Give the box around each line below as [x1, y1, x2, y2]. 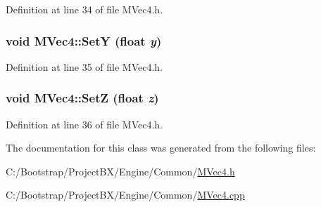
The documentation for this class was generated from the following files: [6, 140, 316, 155]
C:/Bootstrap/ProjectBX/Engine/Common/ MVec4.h [6, 163, 235, 178]
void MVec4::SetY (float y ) [6, 32, 162, 49]
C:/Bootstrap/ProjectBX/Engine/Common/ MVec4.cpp [6, 187, 245, 202]
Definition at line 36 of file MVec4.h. [6, 116, 163, 131]
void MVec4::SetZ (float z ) [6, 89, 159, 107]
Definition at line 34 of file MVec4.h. [6, 2, 163, 16]
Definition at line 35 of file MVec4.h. [6, 59, 163, 74]
